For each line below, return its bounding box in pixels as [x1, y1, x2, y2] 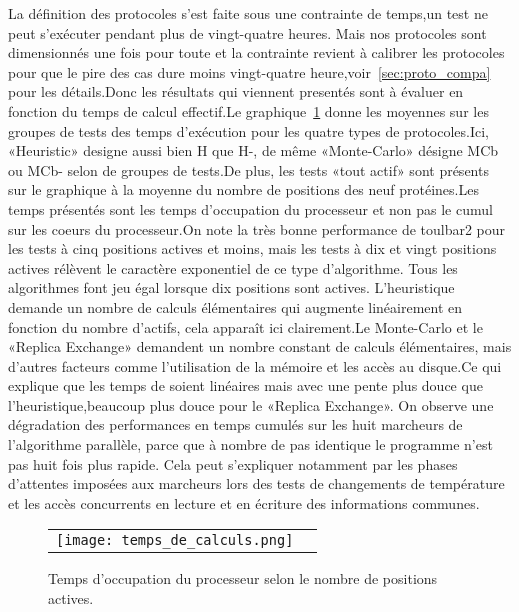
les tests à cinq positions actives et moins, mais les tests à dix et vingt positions [8, 238, 497, 259]
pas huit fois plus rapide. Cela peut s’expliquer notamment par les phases [8, 453, 458, 474]
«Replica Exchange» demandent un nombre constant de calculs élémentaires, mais [8, 336, 512, 357]
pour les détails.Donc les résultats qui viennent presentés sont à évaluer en [8, 81, 464, 102]
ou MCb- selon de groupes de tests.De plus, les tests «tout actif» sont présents [8, 159, 489, 180]
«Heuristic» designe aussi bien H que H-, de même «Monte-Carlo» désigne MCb [8, 140, 499, 161]
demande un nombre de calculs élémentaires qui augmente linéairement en [8, 296, 463, 317]
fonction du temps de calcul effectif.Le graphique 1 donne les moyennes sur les [8, 100, 489, 121]
